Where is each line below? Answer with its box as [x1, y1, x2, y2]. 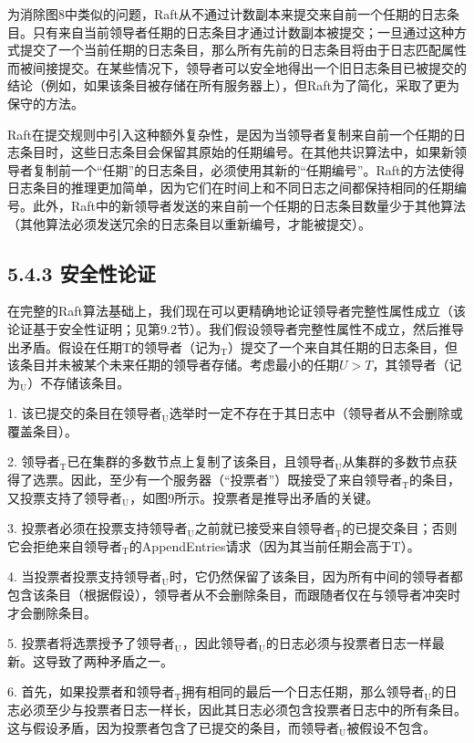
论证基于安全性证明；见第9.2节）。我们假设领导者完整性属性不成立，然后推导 [7, 319, 464, 338]
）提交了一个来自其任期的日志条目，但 [227, 337, 458, 356]
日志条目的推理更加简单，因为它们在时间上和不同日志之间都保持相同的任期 [7, 178, 454, 197]
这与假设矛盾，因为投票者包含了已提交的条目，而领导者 [7, 717, 339, 737]
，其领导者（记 [372, 355, 462, 374]
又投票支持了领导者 [7, 487, 122, 507]
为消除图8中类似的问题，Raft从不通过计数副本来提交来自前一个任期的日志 [7, 5, 448, 23]
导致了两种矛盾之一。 [45, 651, 173, 670]
